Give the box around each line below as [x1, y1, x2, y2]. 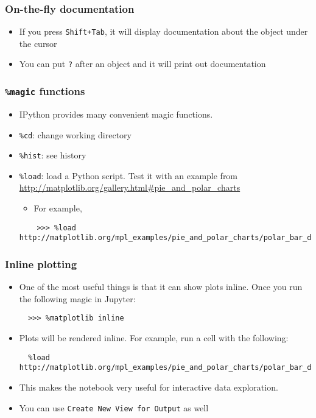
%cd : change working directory [19, 128, 132, 141]
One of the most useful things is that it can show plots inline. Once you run [19, 280, 303, 293]
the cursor [19, 37, 57, 49]
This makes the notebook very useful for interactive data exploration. [19, 380, 278, 393]
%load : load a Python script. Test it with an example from [19, 169, 238, 182]
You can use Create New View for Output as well [19, 401, 209, 414]
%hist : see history [19, 149, 86, 161]
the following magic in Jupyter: [19, 292, 136, 305]
